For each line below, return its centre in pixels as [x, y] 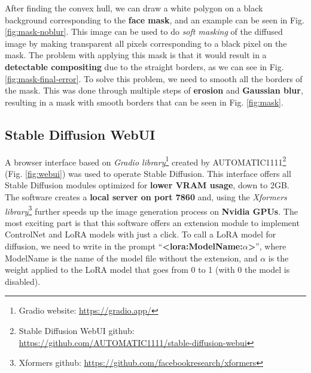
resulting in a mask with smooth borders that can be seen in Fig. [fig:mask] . [144, 102]
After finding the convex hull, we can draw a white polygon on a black [134, 8]
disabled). [23, 281]
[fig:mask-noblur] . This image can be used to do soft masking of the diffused [144, 31]
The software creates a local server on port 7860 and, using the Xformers [146, 196]
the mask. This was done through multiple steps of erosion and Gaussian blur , [154, 90]
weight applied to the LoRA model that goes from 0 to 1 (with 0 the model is [147, 270]
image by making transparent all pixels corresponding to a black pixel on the [146, 43]
